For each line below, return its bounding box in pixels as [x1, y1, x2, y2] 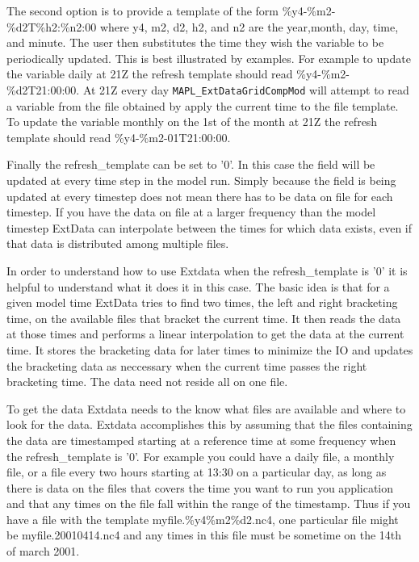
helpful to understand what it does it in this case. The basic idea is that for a [6, 278, 390, 295]
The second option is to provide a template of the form [6, 2, 279, 19]
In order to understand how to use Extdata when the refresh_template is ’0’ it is [6, 262, 408, 279]
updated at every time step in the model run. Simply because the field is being [6, 172, 396, 188]
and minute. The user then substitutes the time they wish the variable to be [6, 34, 384, 51]
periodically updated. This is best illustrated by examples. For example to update [6, 49, 411, 66]
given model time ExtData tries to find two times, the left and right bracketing [6, 294, 398, 311]
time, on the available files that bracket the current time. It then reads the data [6, 309, 401, 326]
